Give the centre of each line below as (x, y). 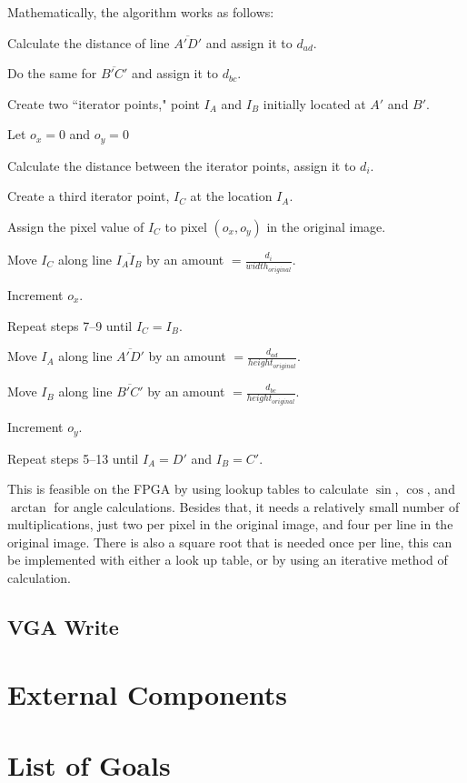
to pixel (186, 227)
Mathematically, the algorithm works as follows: (141, 12)
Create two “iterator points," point (104, 103)
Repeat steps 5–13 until (73, 458)
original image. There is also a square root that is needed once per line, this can (230, 542)
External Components (147, 693)
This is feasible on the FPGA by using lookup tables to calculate (188, 489)
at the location (231, 196)
